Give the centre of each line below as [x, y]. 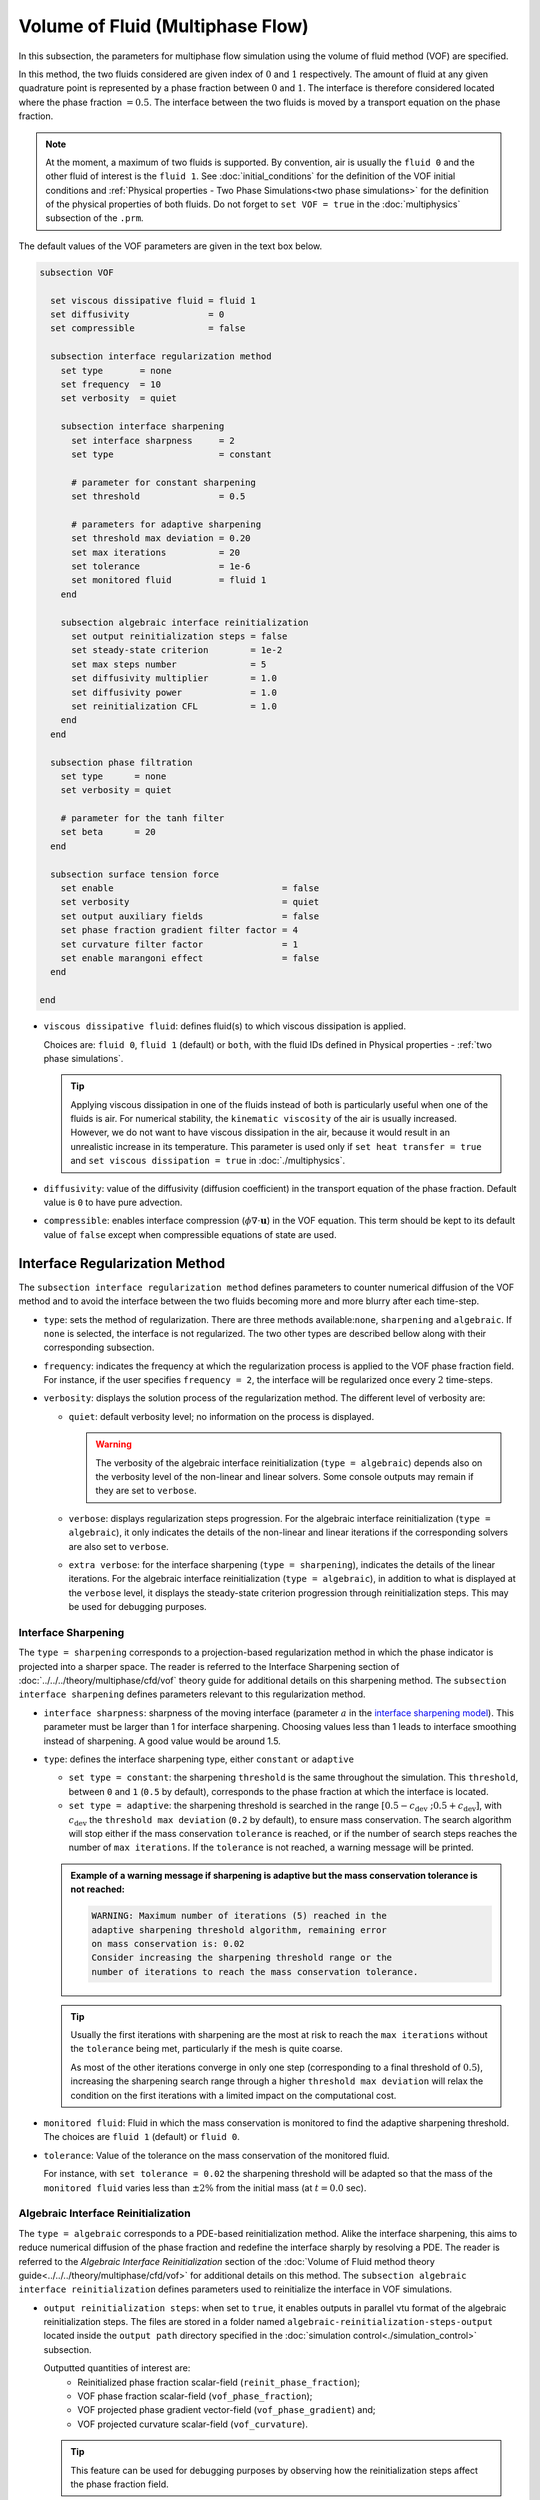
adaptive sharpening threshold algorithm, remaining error [239, 1929]
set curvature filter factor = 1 [179, 944]
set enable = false [190, 888]
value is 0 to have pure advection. [113, 1202]
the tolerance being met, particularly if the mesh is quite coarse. [207, 2049]
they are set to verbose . [146, 1491]
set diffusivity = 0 [137, 314]
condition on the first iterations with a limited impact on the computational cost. [233, 2095]
